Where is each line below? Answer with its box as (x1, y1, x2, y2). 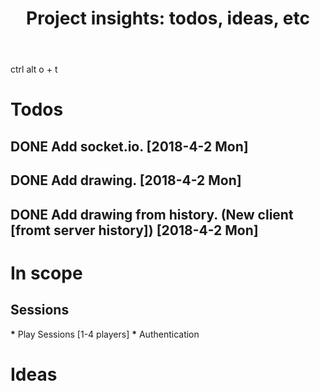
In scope (10, 262, 83, 284)
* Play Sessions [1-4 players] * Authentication (10, 328, 200, 340)
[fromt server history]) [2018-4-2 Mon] (10, 222, 259, 239)
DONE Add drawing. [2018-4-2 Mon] (10, 172, 242, 189)
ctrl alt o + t (10, 63, 58, 76)
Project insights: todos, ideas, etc (26, 7, 310, 30)
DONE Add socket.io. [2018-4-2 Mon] (10, 138, 249, 155)
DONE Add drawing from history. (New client (10, 206, 294, 223)
